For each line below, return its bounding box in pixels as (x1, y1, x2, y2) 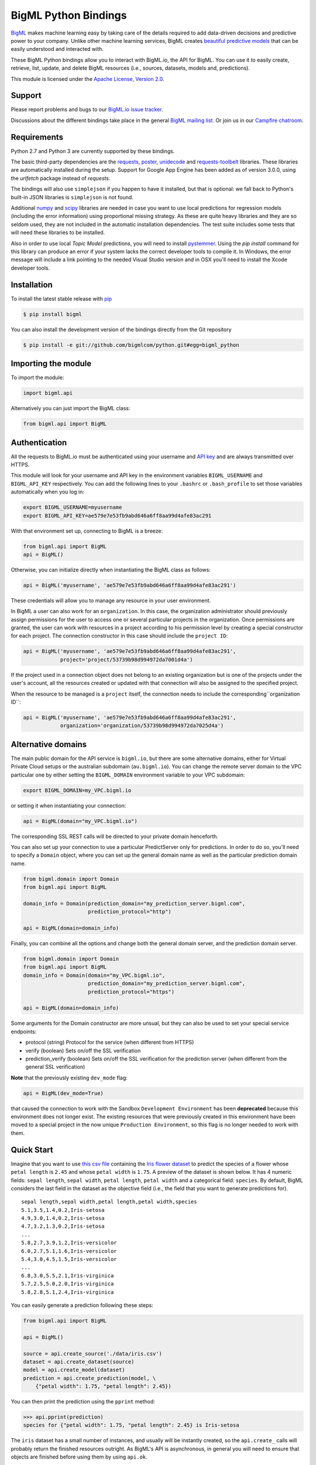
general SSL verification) (25, 1064, 85, 1071)
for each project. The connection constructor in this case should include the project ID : (11, 632, 228, 639)
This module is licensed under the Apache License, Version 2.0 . (11, 75, 164, 82)
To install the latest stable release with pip (11, 295, 112, 302)
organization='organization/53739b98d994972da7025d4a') (60, 723, 224, 729)
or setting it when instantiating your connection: (11, 802, 126, 809)
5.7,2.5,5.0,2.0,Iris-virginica (21, 1280, 114, 1287)
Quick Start (11, 1144, 53, 1154)
